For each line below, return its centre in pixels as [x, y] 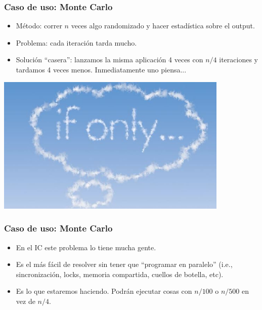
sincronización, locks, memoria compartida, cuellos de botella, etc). [120, 274]
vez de [26, 301]
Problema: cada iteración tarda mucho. [76, 42]
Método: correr [39, 26]
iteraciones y [238, 60]
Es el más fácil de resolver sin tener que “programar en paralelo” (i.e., [124, 264]
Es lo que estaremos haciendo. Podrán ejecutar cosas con [104, 291]
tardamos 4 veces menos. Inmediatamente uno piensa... [101, 69]
